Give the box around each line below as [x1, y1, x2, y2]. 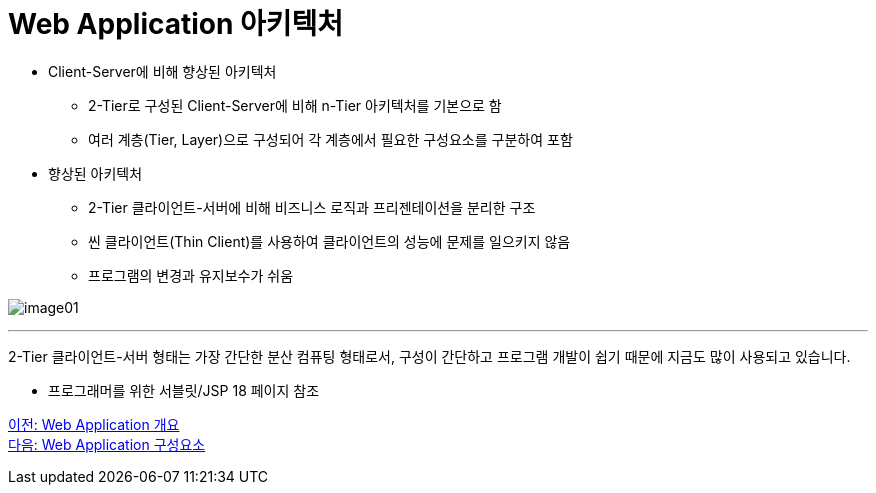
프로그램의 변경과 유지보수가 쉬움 [88, 266, 294, 284]
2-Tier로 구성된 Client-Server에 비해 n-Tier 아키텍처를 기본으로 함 [88, 96, 502, 114]
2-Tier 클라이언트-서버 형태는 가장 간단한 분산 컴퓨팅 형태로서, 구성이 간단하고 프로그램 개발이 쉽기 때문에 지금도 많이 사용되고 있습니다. [8, 347, 851, 365]
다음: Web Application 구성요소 [8, 435, 206, 453]
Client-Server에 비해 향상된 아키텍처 [48, 62, 277, 80]
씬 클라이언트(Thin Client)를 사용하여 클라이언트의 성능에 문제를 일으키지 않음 [88, 232, 571, 250]
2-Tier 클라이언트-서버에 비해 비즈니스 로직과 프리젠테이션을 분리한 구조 [88, 198, 536, 216]
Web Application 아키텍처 [8, 7, 344, 41]
